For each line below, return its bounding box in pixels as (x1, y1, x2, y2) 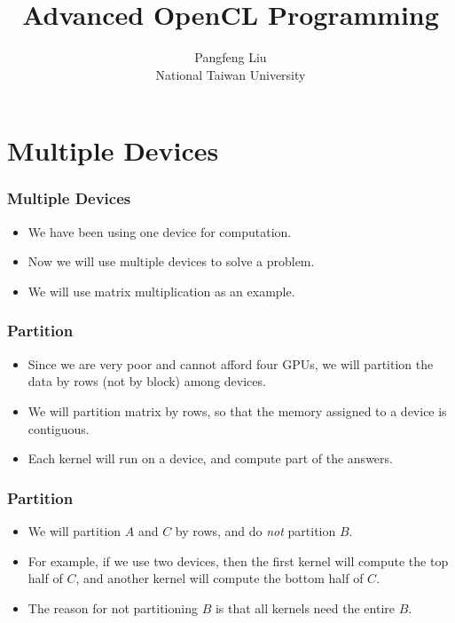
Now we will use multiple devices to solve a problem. (27, 252, 315, 271)
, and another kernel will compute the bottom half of (75, 569, 364, 588)
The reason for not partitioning (27, 598, 198, 617)
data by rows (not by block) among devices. (27, 372, 266, 390)
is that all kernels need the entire (215, 598, 395, 617)
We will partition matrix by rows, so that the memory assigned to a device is (27, 401, 447, 420)
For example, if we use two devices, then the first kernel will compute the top (27, 551, 449, 570)
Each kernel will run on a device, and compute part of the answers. (27, 449, 393, 468)
